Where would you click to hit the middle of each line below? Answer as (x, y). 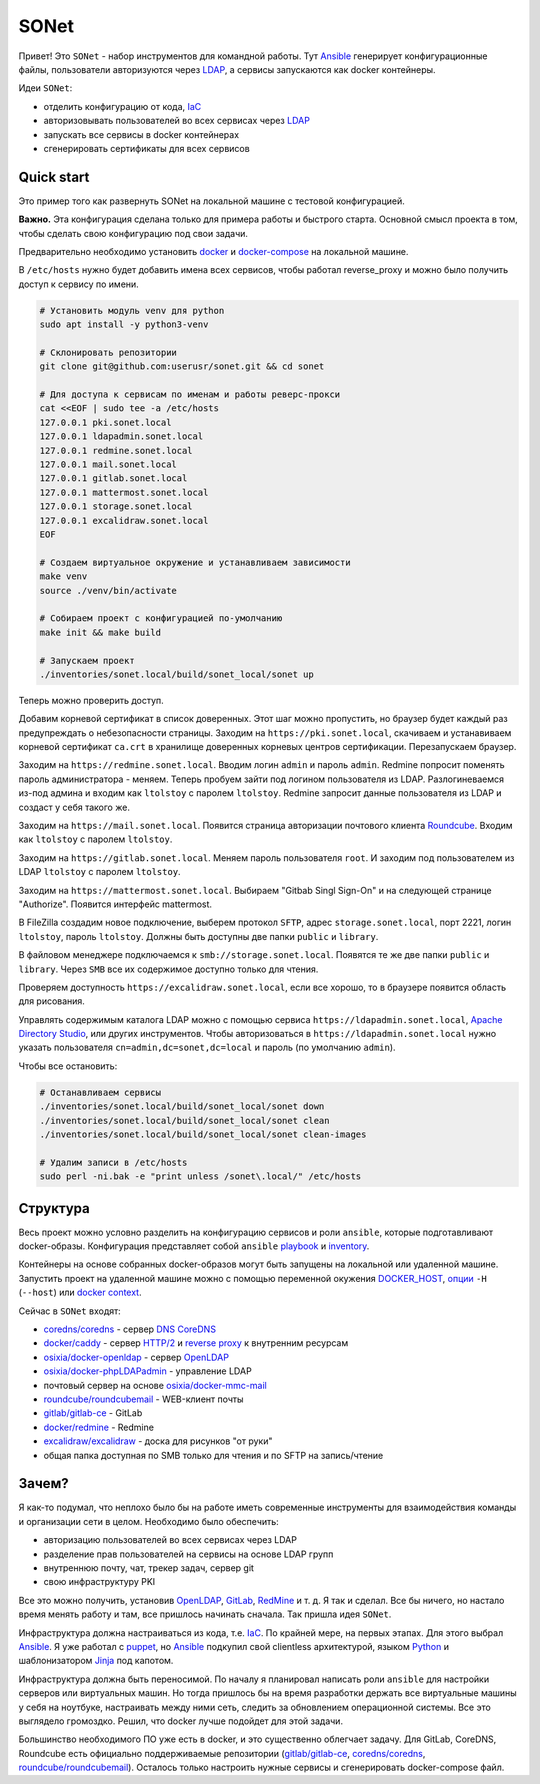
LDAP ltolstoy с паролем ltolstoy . (99, 872)
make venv (63, 576)
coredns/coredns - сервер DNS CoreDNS (130, 1329)
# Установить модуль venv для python (132, 310)
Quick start (54, 176)
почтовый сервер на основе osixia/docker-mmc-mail (155, 1385)
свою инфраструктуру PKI (99, 1582)
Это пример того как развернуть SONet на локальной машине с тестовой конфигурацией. (211, 201)
